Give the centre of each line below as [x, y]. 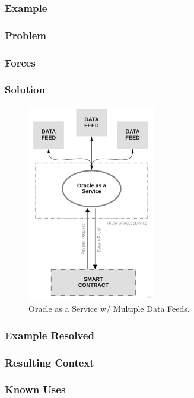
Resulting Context [50, 362]
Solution [25, 89]
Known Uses [35, 389]
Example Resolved [50, 335]
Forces [20, 62]
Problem [26, 35]
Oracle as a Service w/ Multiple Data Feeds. [109, 309]
